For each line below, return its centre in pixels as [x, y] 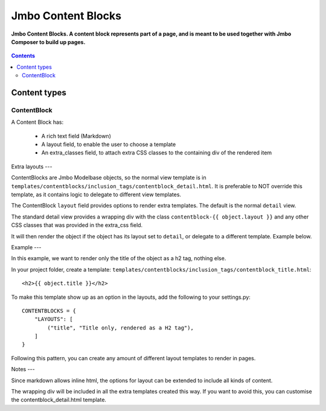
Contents [23, 56]
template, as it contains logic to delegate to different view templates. [96, 194]
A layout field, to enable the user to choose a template [109, 144]
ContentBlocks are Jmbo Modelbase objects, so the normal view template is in [109, 177]
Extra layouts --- [32, 167]
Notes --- [23, 369]
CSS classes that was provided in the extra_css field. [77, 225]
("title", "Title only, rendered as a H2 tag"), [121, 328]
